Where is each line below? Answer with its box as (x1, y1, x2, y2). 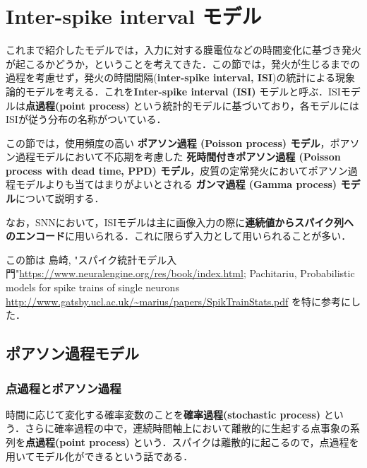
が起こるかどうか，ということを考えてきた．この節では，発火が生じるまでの (6, 56, 361, 71)
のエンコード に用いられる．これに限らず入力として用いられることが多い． (6, 228, 351, 243)
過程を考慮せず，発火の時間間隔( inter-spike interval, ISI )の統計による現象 (6, 70, 356, 85)
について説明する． (16, 191, 104, 206)
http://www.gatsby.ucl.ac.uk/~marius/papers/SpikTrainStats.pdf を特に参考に (6, 293, 351, 308)
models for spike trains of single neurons (6, 280, 179, 295)
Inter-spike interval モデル (6, 1, 262, 30)
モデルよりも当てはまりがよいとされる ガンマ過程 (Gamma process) (15, 177, 337, 192)
